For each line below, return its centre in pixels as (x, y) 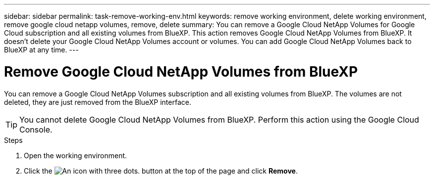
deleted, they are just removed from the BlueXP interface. (98, 102)
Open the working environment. (76, 155)
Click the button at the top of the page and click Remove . (161, 171)
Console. (36, 129)
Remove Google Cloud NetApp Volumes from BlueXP (181, 71)
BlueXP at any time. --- (41, 50)
